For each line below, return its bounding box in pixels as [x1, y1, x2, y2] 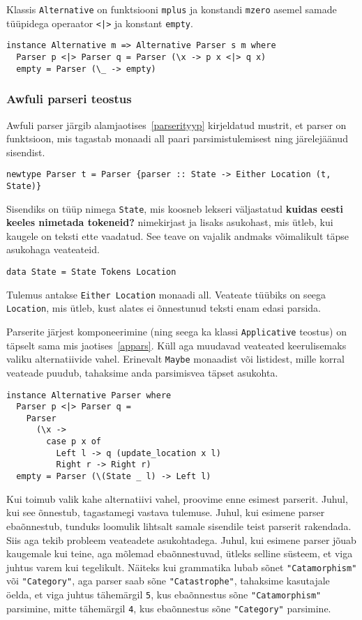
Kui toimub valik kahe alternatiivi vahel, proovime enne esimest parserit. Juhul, [6, 491, 348, 506]
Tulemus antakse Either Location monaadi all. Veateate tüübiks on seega [6, 287, 326, 301]
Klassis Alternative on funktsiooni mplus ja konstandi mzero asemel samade [6, 2, 337, 16]
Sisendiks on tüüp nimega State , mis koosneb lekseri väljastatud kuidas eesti [6, 201, 343, 216]
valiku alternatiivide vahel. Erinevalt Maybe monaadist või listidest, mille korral [6, 351, 345, 366]
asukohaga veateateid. [6, 242, 100, 257]
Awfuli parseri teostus [6, 90, 132, 107]
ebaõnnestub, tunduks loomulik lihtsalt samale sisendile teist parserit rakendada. [6, 518, 352, 533]
